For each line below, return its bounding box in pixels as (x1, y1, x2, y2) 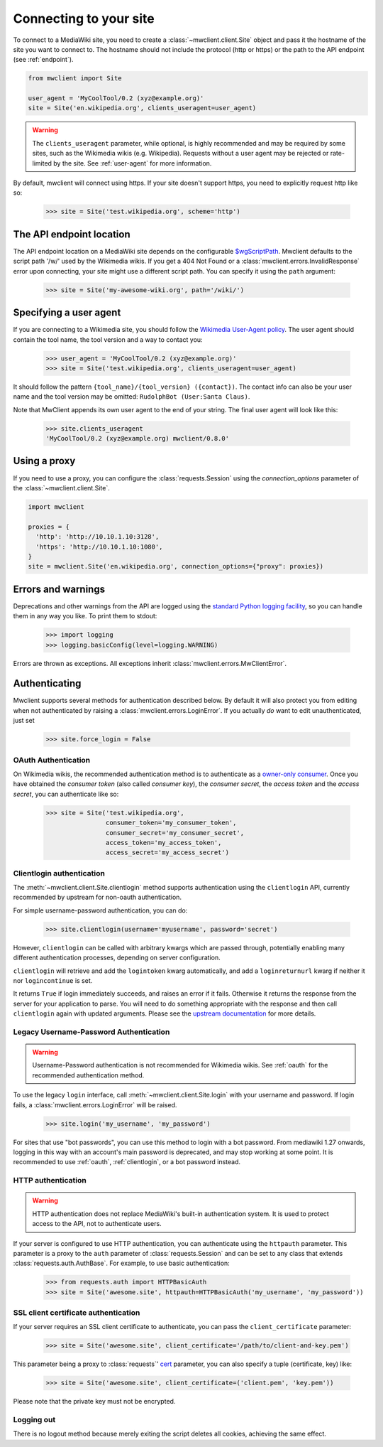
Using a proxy (13, 455, 76, 467)
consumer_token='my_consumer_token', (105, 819, 237, 827)
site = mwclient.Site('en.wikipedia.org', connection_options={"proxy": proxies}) (28, 562, 324, 571)
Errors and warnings (13, 583, 106, 595)
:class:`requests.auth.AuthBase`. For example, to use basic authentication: (13, 1259, 230, 1268)
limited (32, 158, 52, 167)
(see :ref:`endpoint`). (13, 55, 74, 64)
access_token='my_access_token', (105, 839, 222, 846)
